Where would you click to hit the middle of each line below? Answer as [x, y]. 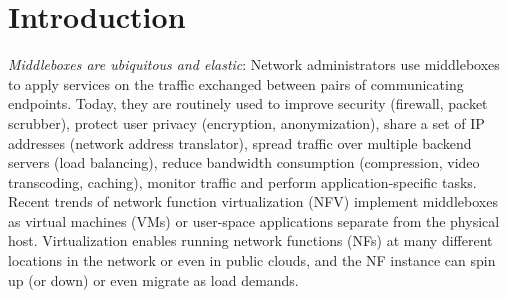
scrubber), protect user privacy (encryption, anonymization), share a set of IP [246, 122]
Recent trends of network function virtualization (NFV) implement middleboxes [253, 201]
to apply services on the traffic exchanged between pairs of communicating [236, 83]
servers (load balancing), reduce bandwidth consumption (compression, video [244, 162]
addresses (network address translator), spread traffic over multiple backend [240, 142]
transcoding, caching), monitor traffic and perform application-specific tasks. [242, 181]
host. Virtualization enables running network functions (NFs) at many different [250, 240]
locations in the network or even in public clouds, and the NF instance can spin [252, 260]
